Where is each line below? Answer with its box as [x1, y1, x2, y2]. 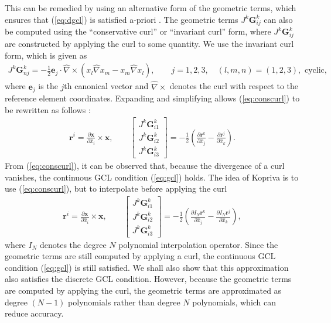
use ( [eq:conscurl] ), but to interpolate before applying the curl [5, 182, 227, 195]
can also [264, 13, 293, 25]
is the [38, 80, 58, 92]
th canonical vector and [64, 80, 149, 92]
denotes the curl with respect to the [169, 80, 298, 92]
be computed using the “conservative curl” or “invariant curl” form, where [5, 25, 271, 38]
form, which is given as [5, 49, 87, 61]
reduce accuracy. [5, 307, 64, 319]
